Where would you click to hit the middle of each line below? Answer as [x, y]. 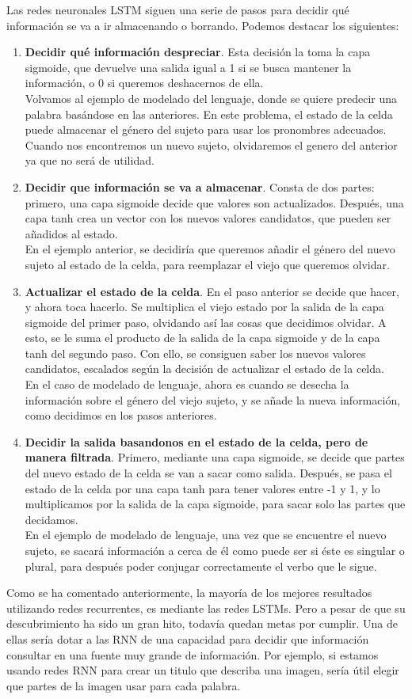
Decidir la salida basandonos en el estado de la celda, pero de [196, 441]
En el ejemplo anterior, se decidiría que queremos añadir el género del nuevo [210, 249]
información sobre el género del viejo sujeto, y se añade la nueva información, [213, 399]
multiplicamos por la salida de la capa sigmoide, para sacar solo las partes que [215, 504]
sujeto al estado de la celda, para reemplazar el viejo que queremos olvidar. [207, 264]
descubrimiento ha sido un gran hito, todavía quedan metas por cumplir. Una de [202, 623]
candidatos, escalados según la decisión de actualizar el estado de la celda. [204, 368]
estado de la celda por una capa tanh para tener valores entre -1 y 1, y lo [202, 488]
